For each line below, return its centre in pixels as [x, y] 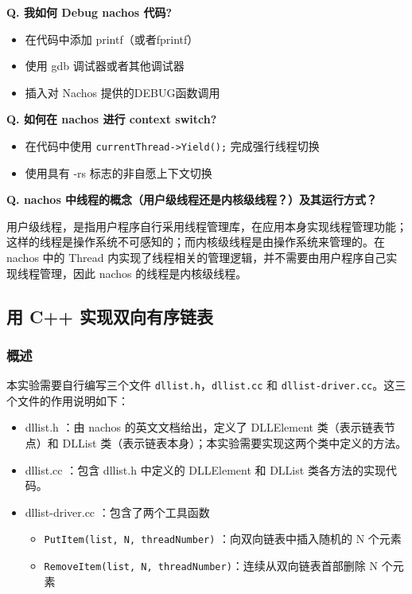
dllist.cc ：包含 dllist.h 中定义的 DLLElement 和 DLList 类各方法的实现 [205, 469]
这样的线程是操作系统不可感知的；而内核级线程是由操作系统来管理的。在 [196, 242]
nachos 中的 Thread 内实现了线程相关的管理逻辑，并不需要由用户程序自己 [196, 257]
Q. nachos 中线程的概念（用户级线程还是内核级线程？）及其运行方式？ [192, 199]
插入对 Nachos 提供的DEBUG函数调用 [122, 92]
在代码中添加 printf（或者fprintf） [112, 39]
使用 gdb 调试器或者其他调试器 [105, 66]
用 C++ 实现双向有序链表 [110, 316]
